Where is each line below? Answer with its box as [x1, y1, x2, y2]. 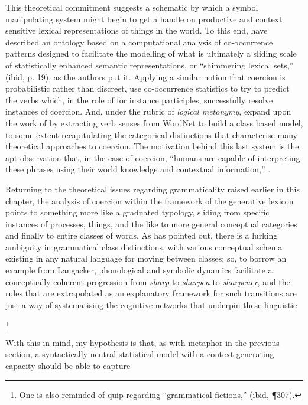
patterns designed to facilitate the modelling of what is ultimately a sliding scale [5, 47, 297, 60]
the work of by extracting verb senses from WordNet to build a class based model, [5, 116, 303, 129]
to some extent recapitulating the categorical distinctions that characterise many [5, 128, 297, 141]
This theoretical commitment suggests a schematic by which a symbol [5, 1, 258, 13]
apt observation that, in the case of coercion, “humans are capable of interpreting [5, 151, 300, 164]
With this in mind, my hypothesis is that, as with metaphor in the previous [5, 336, 280, 348]
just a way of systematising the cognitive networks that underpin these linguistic [5, 298, 297, 311]
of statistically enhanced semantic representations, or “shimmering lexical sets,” [5, 58, 294, 71]
